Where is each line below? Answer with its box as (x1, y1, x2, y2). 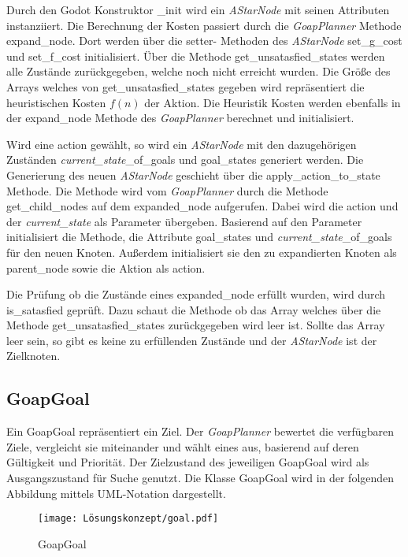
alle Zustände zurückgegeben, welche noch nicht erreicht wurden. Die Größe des (6, 63, 391, 80)
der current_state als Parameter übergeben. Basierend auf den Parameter (6, 213, 362, 229)
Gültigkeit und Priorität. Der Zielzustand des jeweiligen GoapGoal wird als (6, 454, 369, 470)
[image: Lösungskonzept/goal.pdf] (38, 513, 219, 525)
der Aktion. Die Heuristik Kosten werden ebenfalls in (144, 94, 401, 110)
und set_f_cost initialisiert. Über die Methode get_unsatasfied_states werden (6, 47, 385, 64)
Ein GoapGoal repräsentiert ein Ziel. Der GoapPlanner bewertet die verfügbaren (6, 423, 394, 440)
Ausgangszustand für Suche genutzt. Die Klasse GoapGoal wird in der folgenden (6, 470, 395, 486)
